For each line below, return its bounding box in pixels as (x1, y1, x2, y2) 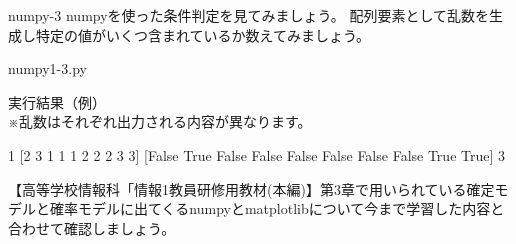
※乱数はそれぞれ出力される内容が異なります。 (8, 111, 312, 132)
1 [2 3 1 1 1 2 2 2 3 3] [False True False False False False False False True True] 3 (8, 144, 505, 165)
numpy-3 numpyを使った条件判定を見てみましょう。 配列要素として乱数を (8, 5, 489, 25)
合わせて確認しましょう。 (8, 217, 176, 238)
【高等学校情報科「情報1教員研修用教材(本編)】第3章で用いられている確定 (8, 178, 495, 199)
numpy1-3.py (8, 58, 87, 79)
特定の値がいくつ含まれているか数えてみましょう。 (35, 24, 371, 45)
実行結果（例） (8, 91, 106, 112)
